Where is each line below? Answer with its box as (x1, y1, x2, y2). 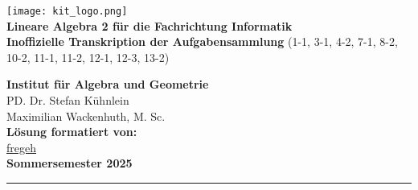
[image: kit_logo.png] (6, 6, 128, 17)
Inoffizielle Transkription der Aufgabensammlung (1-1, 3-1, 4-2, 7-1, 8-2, (6, 33, 398, 50)
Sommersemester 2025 (6, 155, 133, 171)
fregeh (6, 138, 36, 155)
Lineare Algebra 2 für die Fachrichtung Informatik (6, 17, 293, 34)
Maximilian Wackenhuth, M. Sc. (6, 107, 166, 124)
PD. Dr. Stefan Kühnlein (6, 92, 129, 109)
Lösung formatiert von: (6, 123, 137, 140)
